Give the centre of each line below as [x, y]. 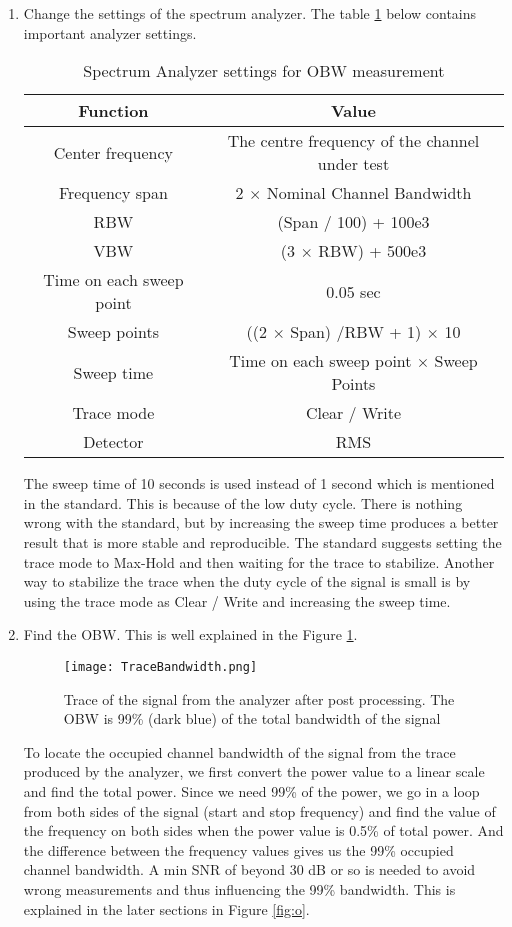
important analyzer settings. [110, 32]
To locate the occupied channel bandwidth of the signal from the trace [239, 751]
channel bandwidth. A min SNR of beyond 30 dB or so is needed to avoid [249, 869]
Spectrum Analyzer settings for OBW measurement [264, 71]
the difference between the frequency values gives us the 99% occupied [238, 849]
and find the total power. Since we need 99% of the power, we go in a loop [251, 790]
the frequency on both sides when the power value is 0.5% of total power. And [263, 830]
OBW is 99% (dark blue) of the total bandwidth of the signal [252, 718]
